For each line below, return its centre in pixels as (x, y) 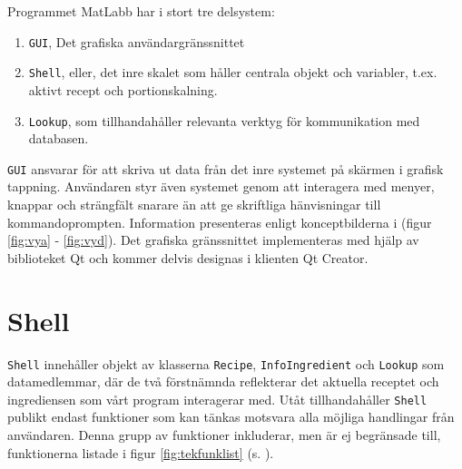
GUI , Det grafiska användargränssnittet (137, 41)
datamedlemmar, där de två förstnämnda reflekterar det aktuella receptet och (223, 381)
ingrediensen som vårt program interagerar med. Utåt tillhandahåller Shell (217, 399)
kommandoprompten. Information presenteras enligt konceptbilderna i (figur (220, 222)
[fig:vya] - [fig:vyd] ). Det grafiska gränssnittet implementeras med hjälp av (213, 240)
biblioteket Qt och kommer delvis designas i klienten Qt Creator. (188, 257)
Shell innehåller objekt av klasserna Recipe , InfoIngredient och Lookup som (226, 363)
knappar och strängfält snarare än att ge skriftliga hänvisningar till (194, 204)
